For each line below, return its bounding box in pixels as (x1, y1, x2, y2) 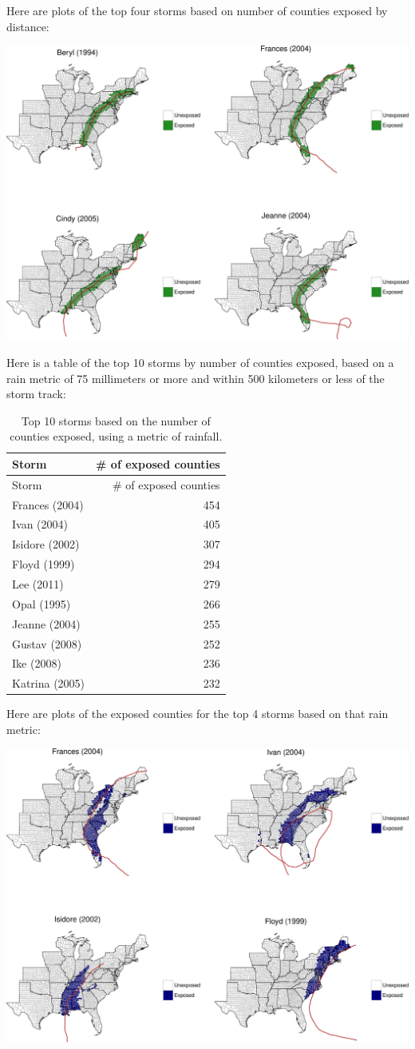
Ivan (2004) (12, 516, 68, 532)
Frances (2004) (12, 496, 84, 513)
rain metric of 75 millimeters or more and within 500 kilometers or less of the (6, 369, 385, 386)
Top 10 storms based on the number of (21, 412, 211, 429)
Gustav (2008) (12, 635, 82, 652)
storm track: (6, 385, 66, 402)
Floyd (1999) (12, 556, 75, 572)
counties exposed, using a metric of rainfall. (10, 428, 223, 445)
